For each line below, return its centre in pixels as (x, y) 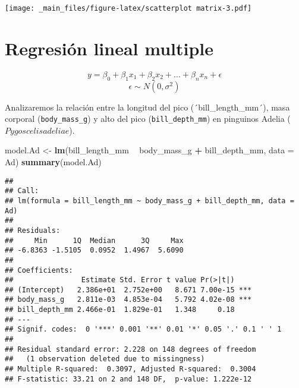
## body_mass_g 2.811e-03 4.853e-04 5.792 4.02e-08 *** (128, 300)
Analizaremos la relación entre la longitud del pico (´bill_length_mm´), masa (147, 107)
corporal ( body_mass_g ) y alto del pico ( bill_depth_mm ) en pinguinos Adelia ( (148, 119)
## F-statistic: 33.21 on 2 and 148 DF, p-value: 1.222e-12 (128, 379)
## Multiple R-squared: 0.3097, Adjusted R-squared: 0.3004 (130, 369)
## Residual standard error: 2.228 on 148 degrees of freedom (130, 349)
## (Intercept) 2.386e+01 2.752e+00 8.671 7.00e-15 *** (128, 290)
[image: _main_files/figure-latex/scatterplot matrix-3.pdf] (128, 8)
